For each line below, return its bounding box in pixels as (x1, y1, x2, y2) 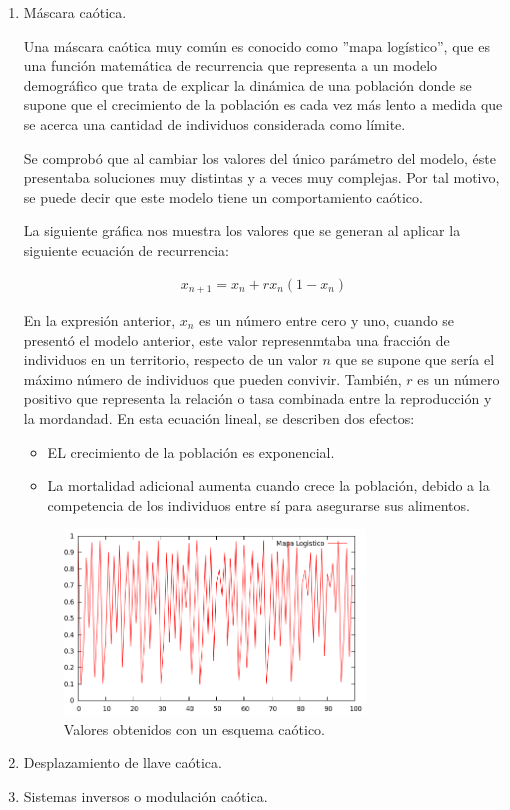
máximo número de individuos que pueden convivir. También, (23, 368, 402, 389)
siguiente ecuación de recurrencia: (23, 239, 229, 260)
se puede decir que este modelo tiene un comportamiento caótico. (23, 186, 423, 207)
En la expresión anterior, (23, 310, 176, 331)
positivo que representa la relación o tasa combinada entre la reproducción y (23, 388, 492, 409)
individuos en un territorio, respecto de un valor (23, 349, 318, 370)
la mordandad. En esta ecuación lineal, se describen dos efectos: (23, 407, 415, 428)
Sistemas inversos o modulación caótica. (23, 785, 268, 806)
